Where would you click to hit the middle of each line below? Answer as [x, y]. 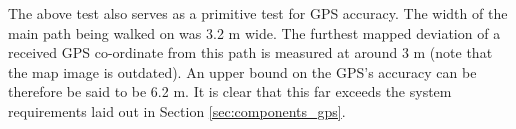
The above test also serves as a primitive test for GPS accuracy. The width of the [258, 13]
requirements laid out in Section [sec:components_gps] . [177, 110]
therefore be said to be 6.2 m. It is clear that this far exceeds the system [230, 91]
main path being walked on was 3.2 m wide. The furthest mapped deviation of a [254, 32]
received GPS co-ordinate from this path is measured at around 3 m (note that [250, 52]
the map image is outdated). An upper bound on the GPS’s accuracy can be [242, 71]
